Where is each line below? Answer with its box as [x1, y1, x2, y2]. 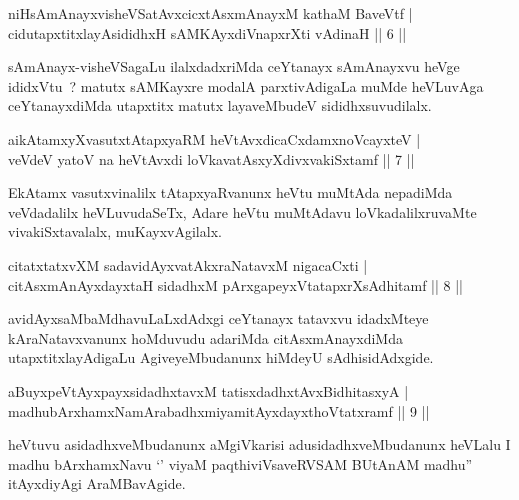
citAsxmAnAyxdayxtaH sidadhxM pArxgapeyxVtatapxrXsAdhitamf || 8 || [8, 274, 463, 295]
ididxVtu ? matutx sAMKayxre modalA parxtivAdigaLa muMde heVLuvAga [8, 75, 484, 96]
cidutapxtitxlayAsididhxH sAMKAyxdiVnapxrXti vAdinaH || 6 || [8, 22, 407, 43]
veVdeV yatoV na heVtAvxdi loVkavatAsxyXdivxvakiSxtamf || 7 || [8, 148, 415, 169]
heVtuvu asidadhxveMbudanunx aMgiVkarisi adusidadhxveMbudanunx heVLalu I [8, 434, 511, 455]
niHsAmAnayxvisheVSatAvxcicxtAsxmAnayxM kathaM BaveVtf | [8, 3, 413, 23]
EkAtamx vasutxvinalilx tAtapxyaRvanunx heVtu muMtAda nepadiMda [8, 182, 453, 203]
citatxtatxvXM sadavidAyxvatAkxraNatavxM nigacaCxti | [8, 254, 368, 275]
